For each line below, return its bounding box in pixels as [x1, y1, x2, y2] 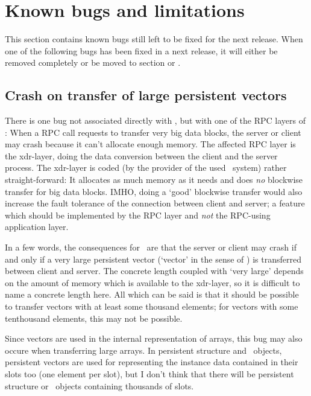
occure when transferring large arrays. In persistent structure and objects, [5, 343, 282, 356]
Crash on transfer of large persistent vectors [5, 86, 287, 104]
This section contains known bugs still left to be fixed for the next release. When [5, 33, 303, 45]
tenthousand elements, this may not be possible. [5, 311, 183, 324]
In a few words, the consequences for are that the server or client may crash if [5, 241, 297, 254]
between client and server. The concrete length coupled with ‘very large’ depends [5, 264, 304, 277]
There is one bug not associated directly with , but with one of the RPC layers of [5, 114, 306, 127]
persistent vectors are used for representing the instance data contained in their [5, 356, 298, 368]
